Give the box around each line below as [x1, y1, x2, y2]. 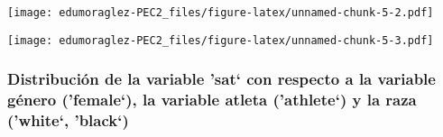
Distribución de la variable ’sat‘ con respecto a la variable [7, 68, 436, 90]
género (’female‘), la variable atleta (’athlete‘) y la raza [7, 88, 417, 111]
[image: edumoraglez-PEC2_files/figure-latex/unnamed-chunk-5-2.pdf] [7, 6, 434, 19]
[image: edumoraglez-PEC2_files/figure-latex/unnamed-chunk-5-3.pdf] [7, 33, 434, 47]
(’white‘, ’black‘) [7, 109, 129, 132]
